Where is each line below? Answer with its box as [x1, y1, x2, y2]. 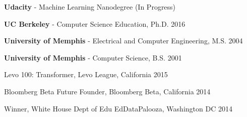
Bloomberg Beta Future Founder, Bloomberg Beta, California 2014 [4, 86, 211, 96]
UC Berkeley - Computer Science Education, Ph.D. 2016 [4, 18, 186, 29]
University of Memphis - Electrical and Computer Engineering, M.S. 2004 [4, 35, 243, 46]
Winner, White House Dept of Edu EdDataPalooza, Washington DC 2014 [4, 103, 232, 113]
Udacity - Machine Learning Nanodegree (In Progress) [4, 2, 176, 12]
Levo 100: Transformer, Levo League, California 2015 [4, 69, 168, 80]
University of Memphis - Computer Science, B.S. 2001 [4, 52, 182, 63]
